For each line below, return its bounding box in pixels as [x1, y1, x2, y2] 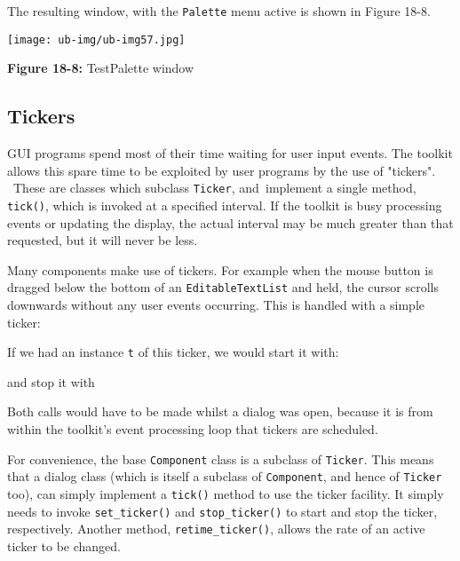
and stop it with [7, 372, 95, 391]
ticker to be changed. [7, 536, 121, 555]
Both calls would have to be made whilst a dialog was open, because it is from [7, 402, 433, 421]
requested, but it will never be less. [7, 231, 198, 249]
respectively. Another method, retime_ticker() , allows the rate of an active [7, 519, 425, 538]
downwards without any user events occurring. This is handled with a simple [7, 296, 425, 314]
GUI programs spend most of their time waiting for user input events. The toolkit [7, 144, 453, 162]
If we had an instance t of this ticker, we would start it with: [7, 343, 339, 361]
